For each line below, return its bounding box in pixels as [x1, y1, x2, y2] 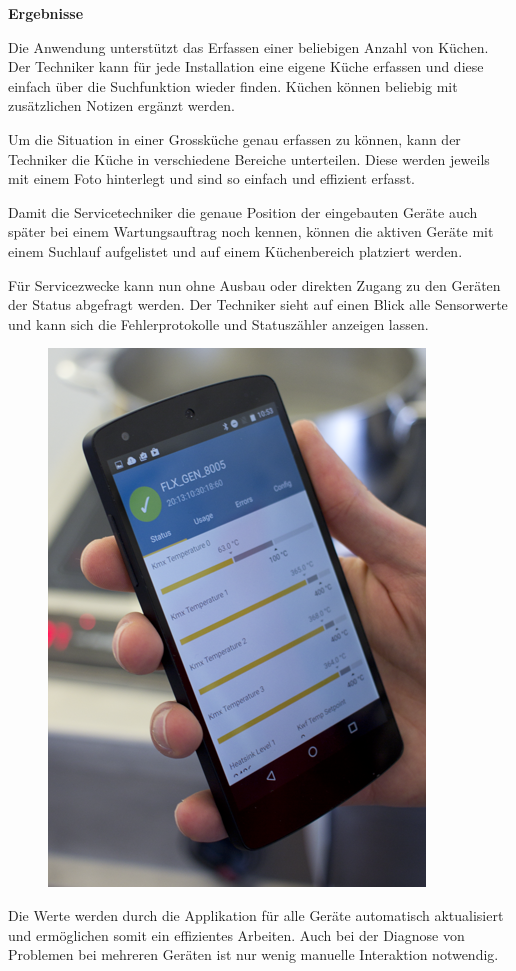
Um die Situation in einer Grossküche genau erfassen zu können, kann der [8, 128, 461, 149]
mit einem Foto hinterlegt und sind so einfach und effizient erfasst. [8, 168, 415, 189]
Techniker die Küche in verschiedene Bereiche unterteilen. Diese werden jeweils [8, 148, 490, 169]
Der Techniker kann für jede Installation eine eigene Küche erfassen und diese [8, 56, 484, 77]
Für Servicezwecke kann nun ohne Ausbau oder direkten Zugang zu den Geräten [8, 274, 501, 295]
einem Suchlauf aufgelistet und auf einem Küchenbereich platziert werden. [8, 240, 463, 261]
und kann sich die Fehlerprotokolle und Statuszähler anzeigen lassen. [8, 313, 429, 334]
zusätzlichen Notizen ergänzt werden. [8, 95, 235, 116]
